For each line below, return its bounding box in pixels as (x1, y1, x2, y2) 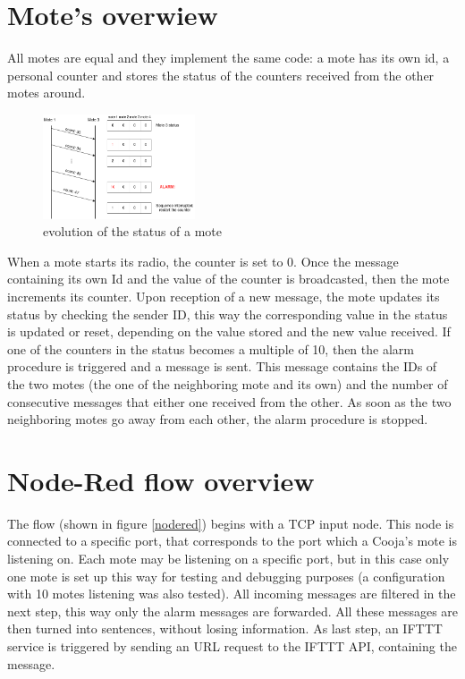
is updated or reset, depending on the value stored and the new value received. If (7, 322, 451, 341)
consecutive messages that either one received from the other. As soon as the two (7, 392, 452, 411)
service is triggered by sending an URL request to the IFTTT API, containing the (7, 637, 457, 656)
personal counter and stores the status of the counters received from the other (7, 65, 435, 84)
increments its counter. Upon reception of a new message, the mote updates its (7, 287, 440, 305)
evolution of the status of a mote (43, 222, 223, 241)
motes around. (7, 83, 86, 102)
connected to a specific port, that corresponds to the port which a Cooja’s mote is (7, 531, 457, 550)
